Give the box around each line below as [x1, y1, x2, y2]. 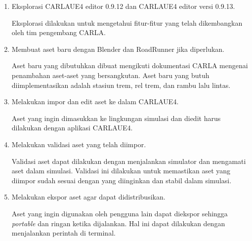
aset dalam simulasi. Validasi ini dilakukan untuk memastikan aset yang [11, 165, 231, 176]
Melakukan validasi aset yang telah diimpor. [11, 139, 146, 149]
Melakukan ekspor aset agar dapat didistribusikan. [11, 192, 166, 202]
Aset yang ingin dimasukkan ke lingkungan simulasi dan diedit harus [11, 113, 221, 123]
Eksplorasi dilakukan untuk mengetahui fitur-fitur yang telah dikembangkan [11, 17, 243, 28]
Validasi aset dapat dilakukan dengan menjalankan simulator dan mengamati [11, 156, 246, 166]
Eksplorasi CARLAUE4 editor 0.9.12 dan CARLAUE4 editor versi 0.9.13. [11, 1, 235, 11]
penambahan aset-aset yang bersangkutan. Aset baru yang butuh [11, 70, 210, 80]
